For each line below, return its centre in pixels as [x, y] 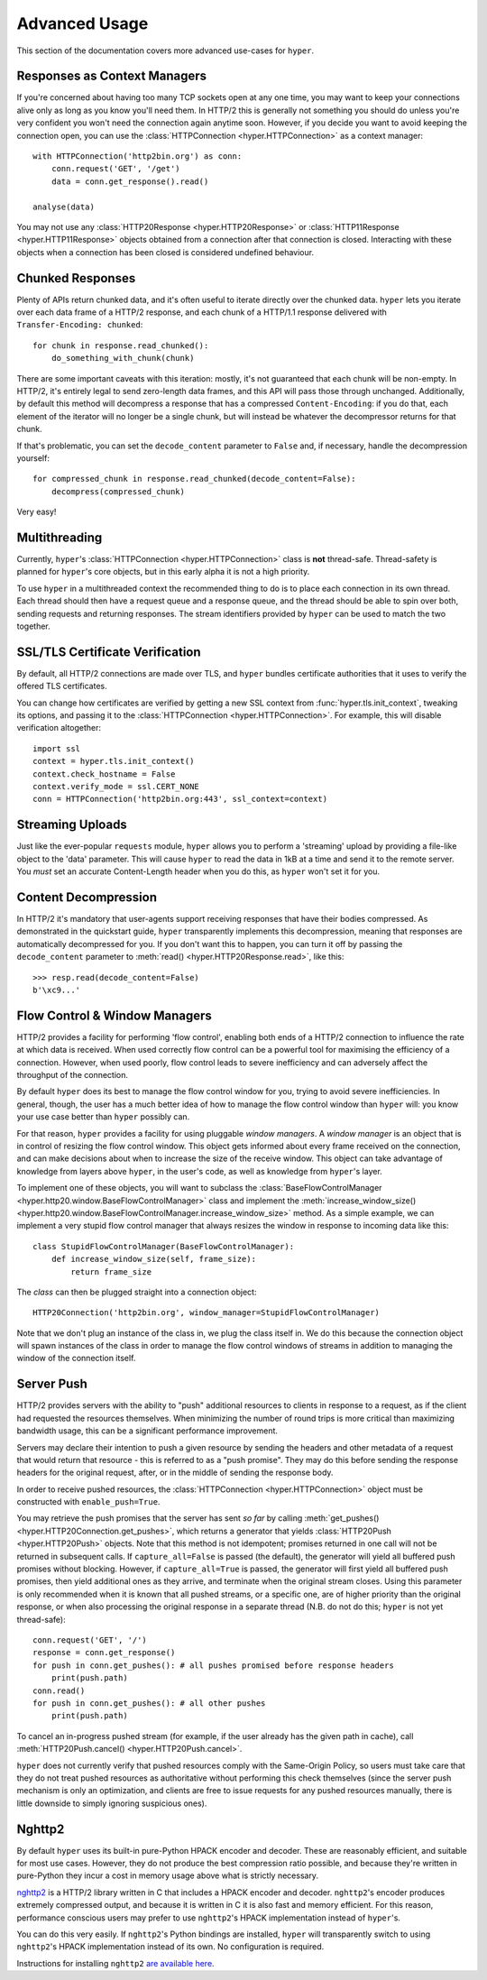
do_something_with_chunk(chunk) [123, 358]
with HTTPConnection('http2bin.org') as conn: [138, 157]
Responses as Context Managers [112, 76]
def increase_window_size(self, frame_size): [154, 1259]
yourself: [33, 458]
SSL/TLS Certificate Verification [109, 652]
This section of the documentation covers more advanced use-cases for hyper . [165, 51]
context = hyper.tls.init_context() [114, 761]
